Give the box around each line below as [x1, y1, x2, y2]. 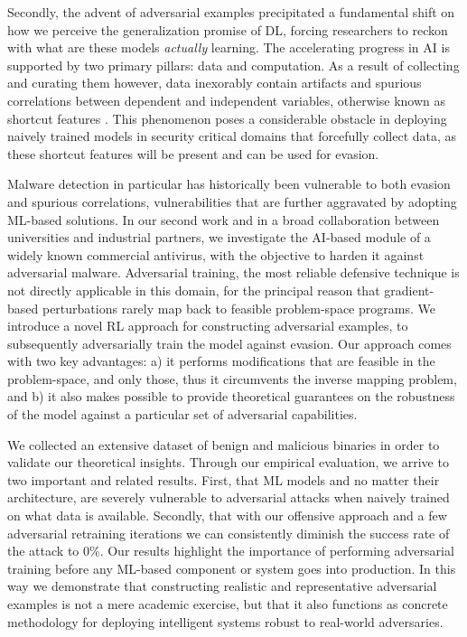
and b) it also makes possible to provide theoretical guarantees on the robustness [7, 387, 455, 406]
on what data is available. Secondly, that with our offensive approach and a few [7, 506, 447, 525]
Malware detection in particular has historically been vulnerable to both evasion [7, 174, 451, 193]
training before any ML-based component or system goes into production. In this [7, 558, 456, 577]
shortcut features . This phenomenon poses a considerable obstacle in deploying [7, 108, 447, 127]
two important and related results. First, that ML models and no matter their [7, 470, 440, 489]
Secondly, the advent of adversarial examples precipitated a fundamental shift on [7, 3, 455, 21]
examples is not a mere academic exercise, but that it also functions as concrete [7, 595, 448, 613]
